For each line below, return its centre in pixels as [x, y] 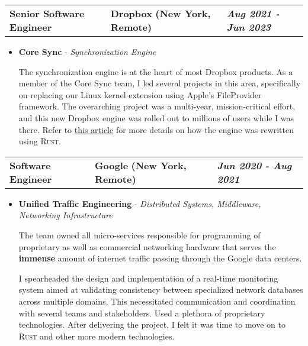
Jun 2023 [249, 27]
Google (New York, [141, 165]
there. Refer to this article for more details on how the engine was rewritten [156, 129]
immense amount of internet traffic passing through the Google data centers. [160, 258]
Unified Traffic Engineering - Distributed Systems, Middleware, [140, 203]
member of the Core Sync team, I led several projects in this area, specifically [160, 83]
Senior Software [47, 13]
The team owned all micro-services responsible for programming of [139, 235]
